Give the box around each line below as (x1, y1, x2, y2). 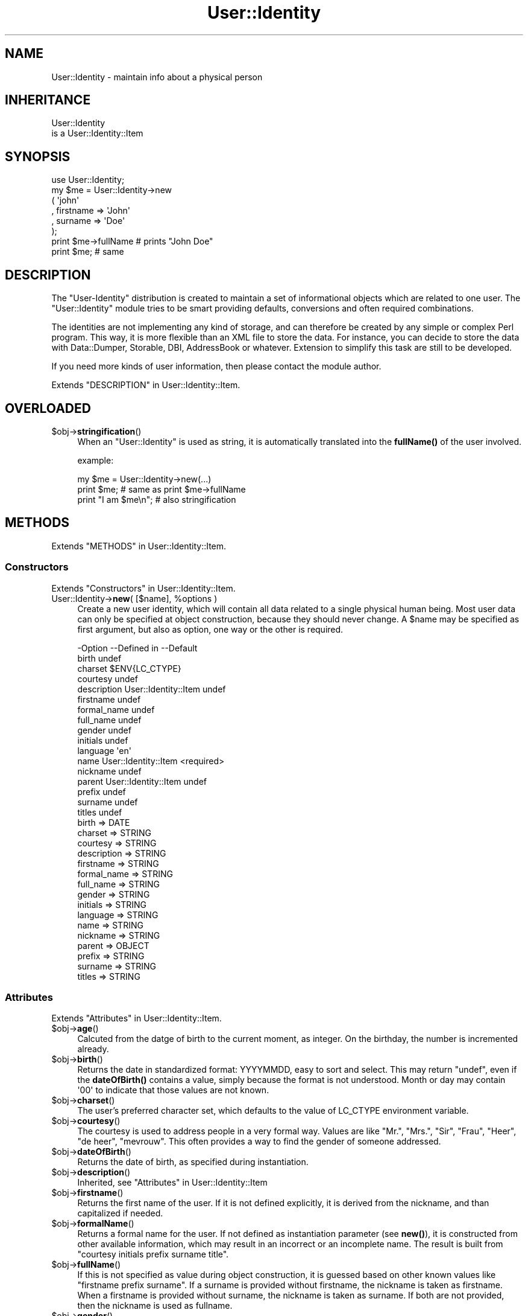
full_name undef (77, 714, 142, 725)
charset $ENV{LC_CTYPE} (77, 663, 181, 674)
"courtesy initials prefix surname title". (77, 1249, 229, 1260)
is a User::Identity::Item (51, 128, 143, 139)
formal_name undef (77, 704, 155, 715)
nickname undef (77, 765, 142, 776)
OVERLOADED (5, 400, 91, 416)
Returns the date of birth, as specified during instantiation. (77, 1157, 309, 1167)
